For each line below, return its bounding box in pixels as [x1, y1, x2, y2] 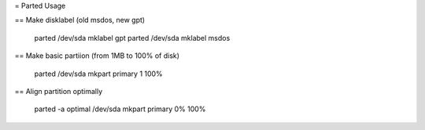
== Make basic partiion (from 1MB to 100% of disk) [14, 51, 180, 60]
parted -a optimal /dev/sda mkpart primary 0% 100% [34, 104, 206, 114]
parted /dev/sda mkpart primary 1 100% [34, 69, 163, 78]
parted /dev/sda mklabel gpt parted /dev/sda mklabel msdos [34, 33, 231, 42]
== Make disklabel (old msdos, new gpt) [14, 16, 146, 25]
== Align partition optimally [14, 86, 103, 96]
